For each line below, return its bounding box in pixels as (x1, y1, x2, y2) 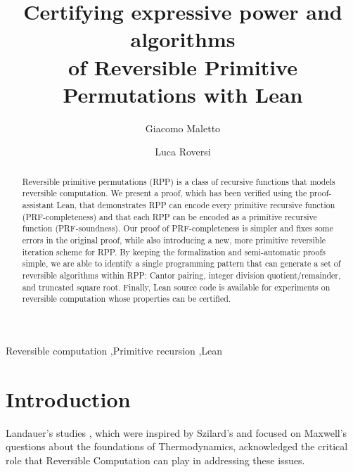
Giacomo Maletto (145, 120, 221, 135)
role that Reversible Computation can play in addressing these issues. (6, 452, 305, 467)
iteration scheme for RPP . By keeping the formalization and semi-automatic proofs (22, 245, 326, 257)
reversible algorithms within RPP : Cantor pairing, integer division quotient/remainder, (22, 269, 341, 281)
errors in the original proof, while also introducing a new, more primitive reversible (22, 234, 326, 245)
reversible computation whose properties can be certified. (22, 293, 231, 305)
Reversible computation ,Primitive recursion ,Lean (6, 343, 223, 357)
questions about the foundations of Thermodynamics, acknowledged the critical (6, 439, 348, 454)
